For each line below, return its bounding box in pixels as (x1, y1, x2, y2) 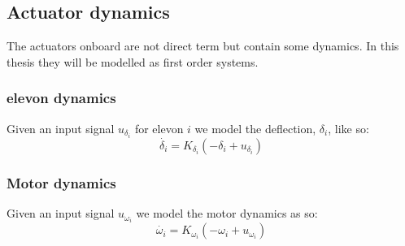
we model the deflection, (194, 119, 316, 136)
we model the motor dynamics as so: (136, 205, 318, 222)
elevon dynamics (7, 88, 116, 108)
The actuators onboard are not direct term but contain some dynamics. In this (7, 37, 399, 54)
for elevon (134, 119, 184, 136)
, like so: (328, 119, 369, 136)
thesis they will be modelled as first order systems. (7, 53, 259, 70)
